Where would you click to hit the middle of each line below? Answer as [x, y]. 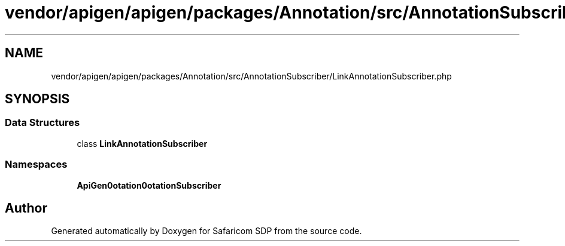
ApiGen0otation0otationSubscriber [149, 185]
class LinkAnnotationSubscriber [142, 143]
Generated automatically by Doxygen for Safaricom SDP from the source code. [206, 231]
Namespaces [36, 164]
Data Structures [42, 123]
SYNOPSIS [37, 99]
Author [26, 208]
